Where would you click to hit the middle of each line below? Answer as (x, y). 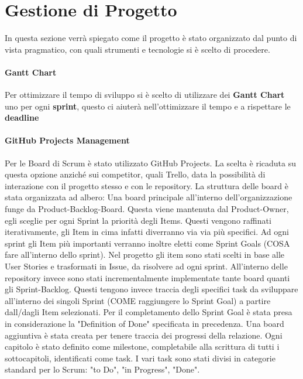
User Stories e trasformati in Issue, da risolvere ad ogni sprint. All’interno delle (146, 266)
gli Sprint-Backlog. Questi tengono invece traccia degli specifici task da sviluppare (151, 289)
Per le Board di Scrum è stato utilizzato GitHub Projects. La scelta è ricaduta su (150, 163)
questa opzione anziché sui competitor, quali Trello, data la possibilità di (135, 174)
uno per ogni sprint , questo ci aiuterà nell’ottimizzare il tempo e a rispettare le (148, 106)
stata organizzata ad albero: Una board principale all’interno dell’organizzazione (149, 197)
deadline (22, 117)
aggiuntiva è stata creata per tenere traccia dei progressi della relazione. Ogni (144, 335)
